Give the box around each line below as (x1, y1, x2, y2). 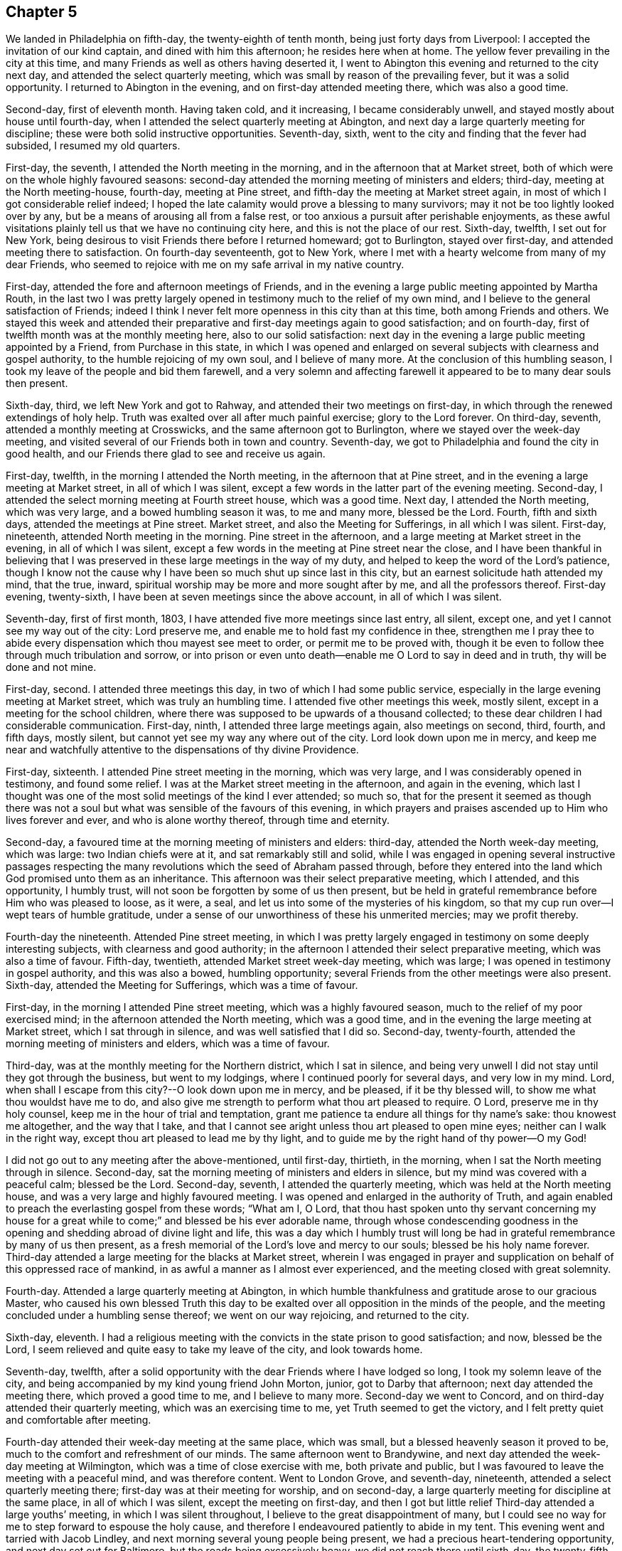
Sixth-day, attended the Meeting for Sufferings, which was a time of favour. (6, 979, 358, 992)
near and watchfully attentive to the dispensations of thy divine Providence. (6, 743, 359, 756)
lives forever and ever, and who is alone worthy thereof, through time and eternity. (6, 814, 390, 827)
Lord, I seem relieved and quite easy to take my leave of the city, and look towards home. (6, 1343, 423, 1356)
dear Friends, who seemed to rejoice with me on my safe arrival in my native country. (6, 258, 404, 271)
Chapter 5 (6, 3, 77, 21)
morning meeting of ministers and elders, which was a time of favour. (6, 1037, 330, 1050)
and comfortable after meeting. (6, 1414, 151, 1426)
